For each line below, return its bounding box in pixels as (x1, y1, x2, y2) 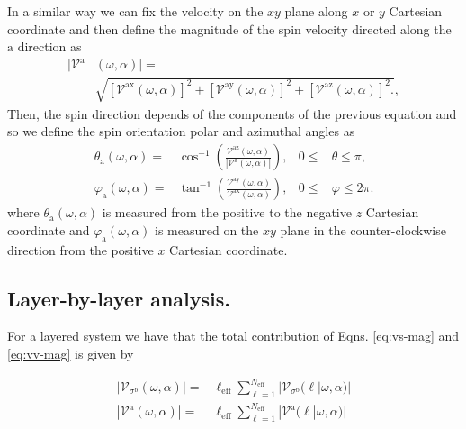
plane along (284, 2, 348, 20)
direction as (17, 37, 82, 56)
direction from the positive (7, 240, 154, 259)
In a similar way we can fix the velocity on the (7, 2, 264, 20)
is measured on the (155, 220, 259, 239)
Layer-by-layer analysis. (7, 284, 230, 312)
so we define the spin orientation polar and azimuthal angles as (7, 122, 355, 141)
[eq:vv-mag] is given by (7, 343, 134, 362)
